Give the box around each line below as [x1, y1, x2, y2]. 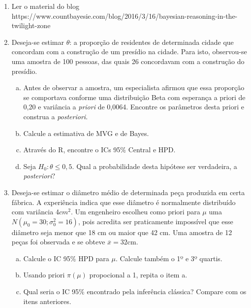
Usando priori [23, 270, 65, 280]
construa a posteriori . [23, 111, 88, 121]
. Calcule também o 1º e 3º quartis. [115, 253, 222, 263]
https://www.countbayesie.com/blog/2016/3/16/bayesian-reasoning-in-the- [11, 10, 238, 21]
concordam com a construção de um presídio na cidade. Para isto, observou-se [11, 46, 247, 57]
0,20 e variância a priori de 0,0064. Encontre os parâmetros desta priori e [23, 102, 244, 112]
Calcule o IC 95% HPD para [23, 253, 109, 263]
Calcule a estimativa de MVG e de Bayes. [23, 128, 149, 138]
